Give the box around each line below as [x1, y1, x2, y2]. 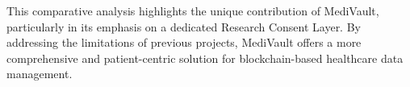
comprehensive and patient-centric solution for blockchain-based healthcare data [6, 49, 404, 66]
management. [6, 65, 73, 82]
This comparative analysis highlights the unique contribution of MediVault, [6, 2, 379, 19]
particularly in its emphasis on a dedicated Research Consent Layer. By [6, 18, 361, 35]
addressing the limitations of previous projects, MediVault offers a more [6, 34, 362, 51]
